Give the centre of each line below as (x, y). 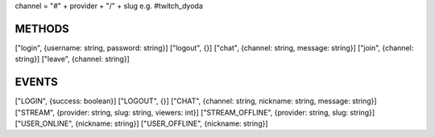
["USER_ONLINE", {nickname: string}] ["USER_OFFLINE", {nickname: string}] (142, 123)
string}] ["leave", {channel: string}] (72, 59)
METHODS (42, 28)
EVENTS (36, 82)
